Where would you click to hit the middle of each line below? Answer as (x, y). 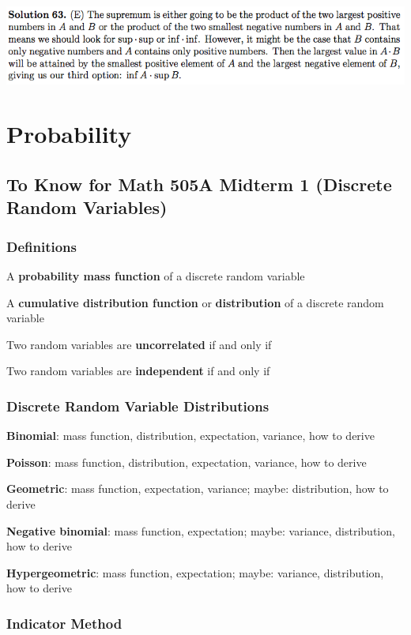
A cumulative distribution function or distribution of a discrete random (195, 302)
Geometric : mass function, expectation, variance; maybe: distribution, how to (198, 488)
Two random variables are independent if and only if (138, 371)
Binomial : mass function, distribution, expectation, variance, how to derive (190, 436)
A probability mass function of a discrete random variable (156, 276)
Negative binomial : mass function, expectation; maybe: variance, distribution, (201, 530)
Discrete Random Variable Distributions (138, 406)
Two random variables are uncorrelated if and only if (139, 344)
